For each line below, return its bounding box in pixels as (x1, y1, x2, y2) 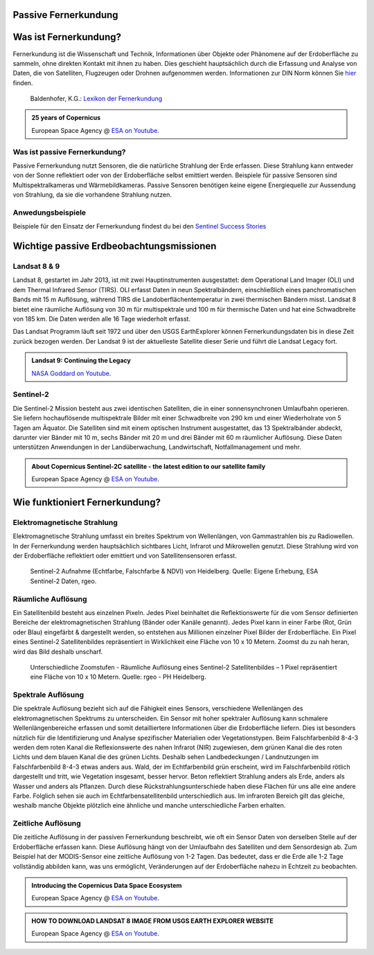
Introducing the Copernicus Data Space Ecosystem (31, 882, 182, 890)
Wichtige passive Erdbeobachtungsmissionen (12, 240, 217, 252)
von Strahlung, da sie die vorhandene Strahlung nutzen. (12, 190, 172, 199)
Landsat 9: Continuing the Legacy (31, 357, 131, 365)
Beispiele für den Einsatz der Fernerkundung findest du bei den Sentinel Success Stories (12, 222, 267, 231)
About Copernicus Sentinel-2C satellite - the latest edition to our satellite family (31, 462, 266, 470)
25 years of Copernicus (31, 114, 101, 122)
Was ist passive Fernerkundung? (12, 147, 126, 157)
